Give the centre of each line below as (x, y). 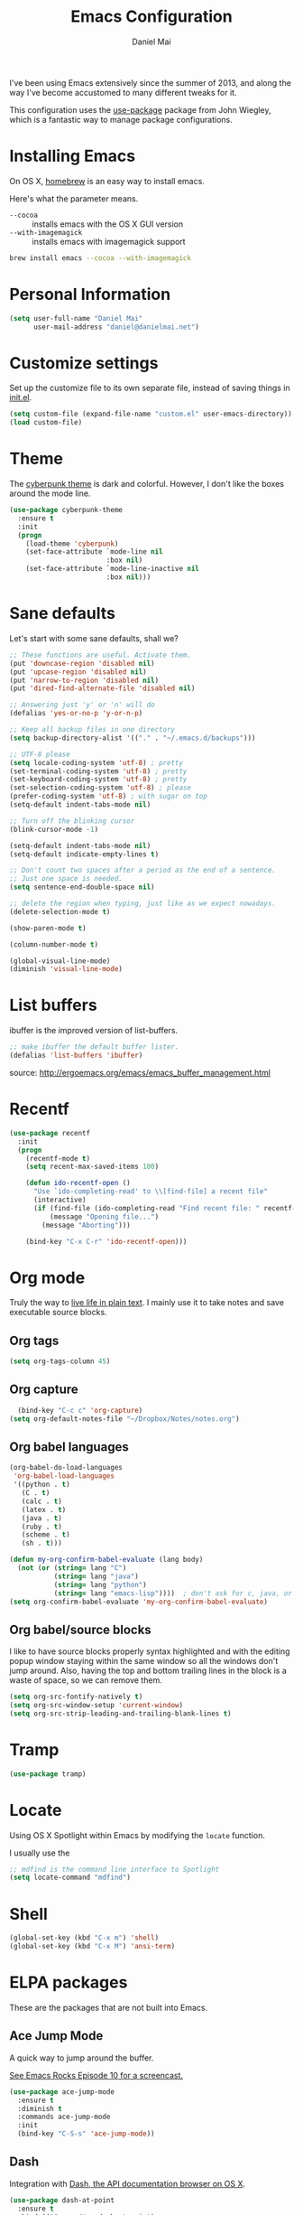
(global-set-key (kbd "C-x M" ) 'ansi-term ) (92, 1947)
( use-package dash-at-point (62, 2200)
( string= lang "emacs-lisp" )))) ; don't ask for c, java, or (173, 1593)
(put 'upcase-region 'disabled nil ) (78, 672)
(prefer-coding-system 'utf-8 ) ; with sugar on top (108, 797)
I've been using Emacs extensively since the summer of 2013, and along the (150, 82)
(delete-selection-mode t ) (60, 911)
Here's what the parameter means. (74, 198)
